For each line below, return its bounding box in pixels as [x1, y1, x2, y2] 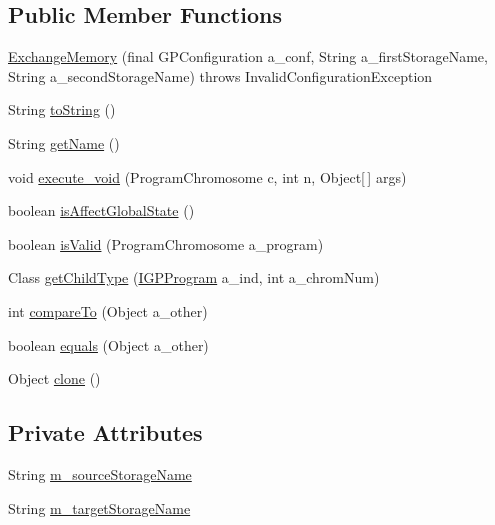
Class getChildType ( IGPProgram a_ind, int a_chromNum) [8, 267, 380, 288]
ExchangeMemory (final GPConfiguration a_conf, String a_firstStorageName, [8, 46, 488, 67]
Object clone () [8, 368, 101, 389]
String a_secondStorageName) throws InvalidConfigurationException [8, 65, 433, 86]
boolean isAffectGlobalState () [8, 200, 195, 221]
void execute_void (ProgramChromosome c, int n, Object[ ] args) [8, 166, 407, 187]
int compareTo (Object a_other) [8, 300, 208, 321]
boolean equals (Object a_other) [8, 334, 209, 355]
